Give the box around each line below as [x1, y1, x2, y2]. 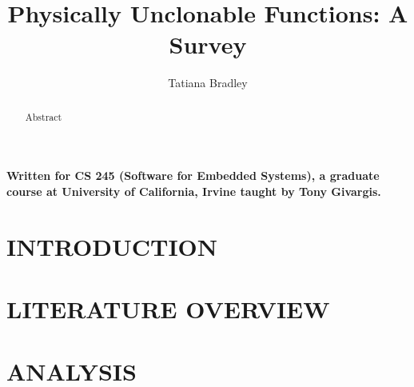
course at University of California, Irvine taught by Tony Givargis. [6, 182, 381, 199]
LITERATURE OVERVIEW [6, 293, 330, 325]
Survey [169, 28, 247, 61]
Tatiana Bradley [168, 74, 248, 91]
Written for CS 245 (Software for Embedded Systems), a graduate [6, 167, 380, 184]
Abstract [25, 110, 62, 123]
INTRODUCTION [6, 229, 218, 262]
